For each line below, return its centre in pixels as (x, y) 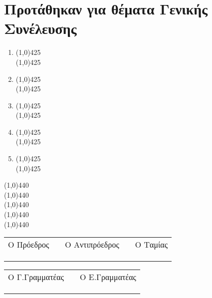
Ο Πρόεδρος (29, 245)
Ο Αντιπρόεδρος (92, 245)
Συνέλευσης (40, 28)
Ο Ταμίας (151, 245)
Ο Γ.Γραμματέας (36, 277)
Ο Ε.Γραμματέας (108, 277)
